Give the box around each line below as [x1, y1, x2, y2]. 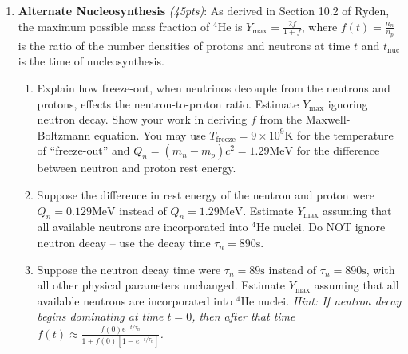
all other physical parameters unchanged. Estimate [37, 277, 286, 293]
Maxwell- [305, 111, 351, 128]
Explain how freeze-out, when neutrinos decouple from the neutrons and [37, 80, 390, 96]
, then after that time [192, 308, 295, 324]
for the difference [296, 142, 380, 159]
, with [366, 261, 395, 277]
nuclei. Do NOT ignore [273, 218, 386, 235]
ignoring [327, 95, 368, 112]
